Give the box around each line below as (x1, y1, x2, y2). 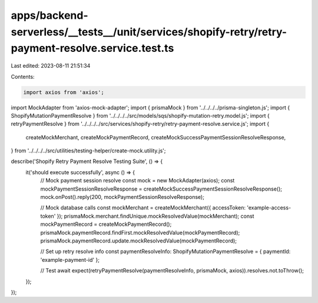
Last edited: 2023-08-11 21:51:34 (11, 62, 91, 69)
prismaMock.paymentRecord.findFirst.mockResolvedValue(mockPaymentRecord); (40, 229, 240, 236)
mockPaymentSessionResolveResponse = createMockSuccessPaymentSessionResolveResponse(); (40, 185, 283, 192)
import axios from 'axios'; (23, 89, 104, 95)
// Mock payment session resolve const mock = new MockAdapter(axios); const (40, 177, 235, 184)
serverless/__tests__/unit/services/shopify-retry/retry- (11, 25, 287, 38)
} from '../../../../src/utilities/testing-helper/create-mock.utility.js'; (11, 147, 166, 154)
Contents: (11, 73, 35, 80)
